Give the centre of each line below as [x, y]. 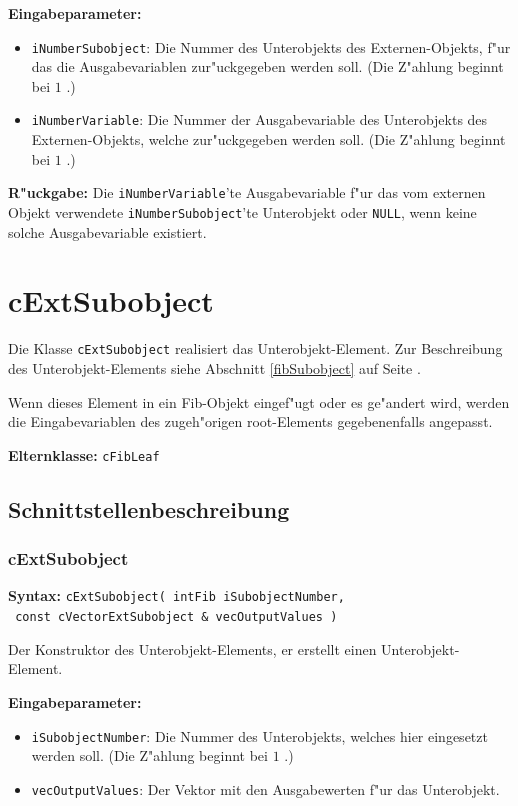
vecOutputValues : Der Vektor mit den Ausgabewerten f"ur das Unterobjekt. [265, 788]
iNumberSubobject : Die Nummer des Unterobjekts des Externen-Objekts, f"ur [271, 46]
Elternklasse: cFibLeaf [84, 454]
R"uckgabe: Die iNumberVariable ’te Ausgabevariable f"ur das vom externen [247, 192]
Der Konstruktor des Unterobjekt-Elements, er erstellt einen [192, 648]
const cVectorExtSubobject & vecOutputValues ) [176, 617]
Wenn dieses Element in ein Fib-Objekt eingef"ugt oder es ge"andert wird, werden [259, 401]
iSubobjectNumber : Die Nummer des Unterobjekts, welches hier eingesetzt [259, 735]
